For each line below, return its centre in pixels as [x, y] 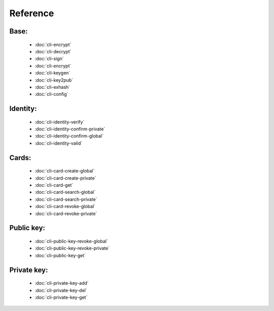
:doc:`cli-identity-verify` [60, 122]
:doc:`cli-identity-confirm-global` [69, 136]
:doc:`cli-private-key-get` [61, 297]
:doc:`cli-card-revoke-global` [65, 206]
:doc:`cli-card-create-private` [65, 178]
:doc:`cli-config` [52, 94]
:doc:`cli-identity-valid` [59, 143]
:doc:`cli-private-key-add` [62, 283]
